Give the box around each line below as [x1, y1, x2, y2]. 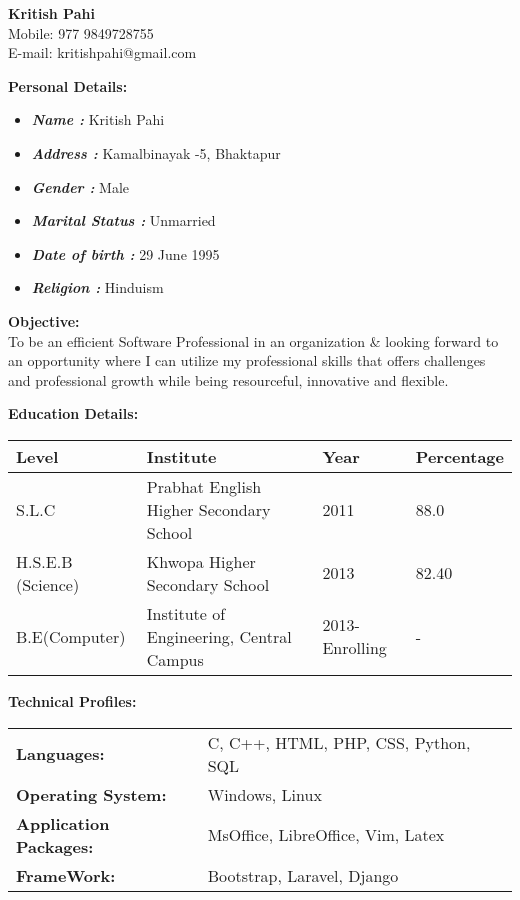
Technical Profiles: [8, 690, 137, 711]
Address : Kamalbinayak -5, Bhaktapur [31, 142, 281, 163]
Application [16, 811, 110, 835]
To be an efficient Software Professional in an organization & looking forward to [8, 330, 499, 351]
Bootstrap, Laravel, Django [207, 863, 399, 887]
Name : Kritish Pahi [31, 109, 165, 130]
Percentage [415, 444, 504, 468]
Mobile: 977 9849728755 [8, 22, 154, 43]
